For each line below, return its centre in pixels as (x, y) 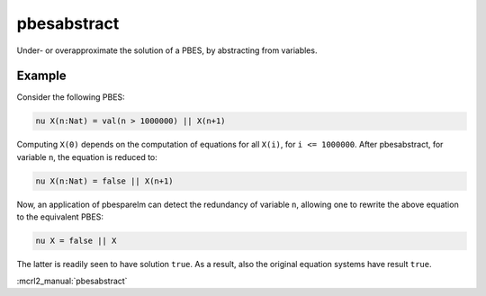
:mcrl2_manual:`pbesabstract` (72, 281)
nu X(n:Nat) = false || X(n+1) (105, 181)
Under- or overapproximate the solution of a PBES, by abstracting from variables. (167, 50)
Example (41, 76)
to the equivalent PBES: (60, 217)
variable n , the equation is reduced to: (87, 157)
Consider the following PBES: (71, 97)
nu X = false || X (76, 241)
